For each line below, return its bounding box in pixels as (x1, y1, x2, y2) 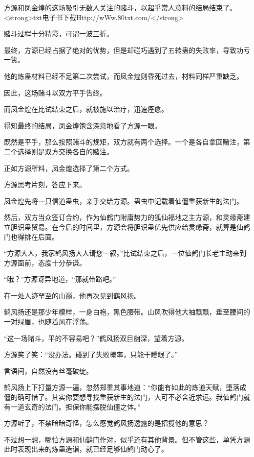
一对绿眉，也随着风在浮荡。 (4, 316, 93, 327)
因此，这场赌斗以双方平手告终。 (4, 87, 106, 97)
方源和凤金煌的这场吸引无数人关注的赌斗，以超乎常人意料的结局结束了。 (4, 2, 236, 12)
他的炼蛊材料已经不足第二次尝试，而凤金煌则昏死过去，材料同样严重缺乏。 (4, 71, 243, 81)
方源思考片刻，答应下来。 (4, 179, 86, 190)
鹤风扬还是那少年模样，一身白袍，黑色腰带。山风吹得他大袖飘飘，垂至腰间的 (4, 307, 250, 317)
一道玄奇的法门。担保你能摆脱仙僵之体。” (10, 401, 141, 411)
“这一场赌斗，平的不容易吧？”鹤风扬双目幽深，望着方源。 (4, 333, 189, 343)
